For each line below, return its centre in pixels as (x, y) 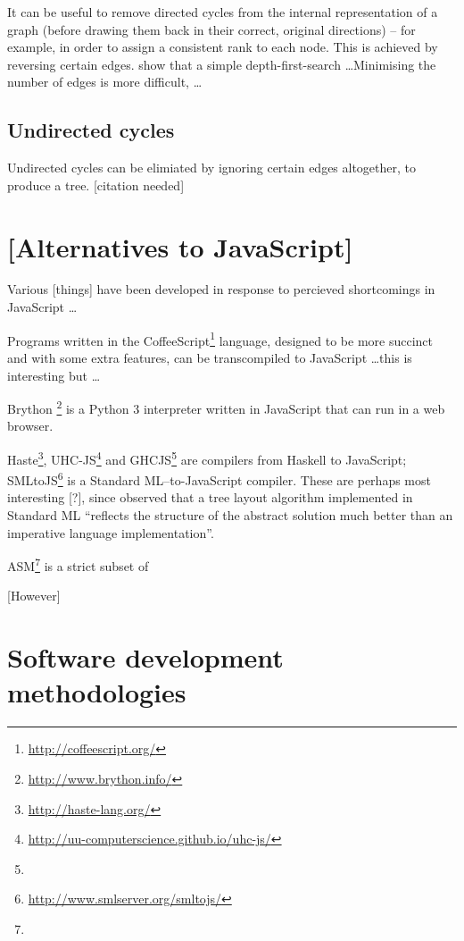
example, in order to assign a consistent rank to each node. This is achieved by (223, 47)
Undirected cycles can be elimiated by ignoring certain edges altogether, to (212, 168)
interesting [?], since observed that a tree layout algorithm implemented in (210, 497)
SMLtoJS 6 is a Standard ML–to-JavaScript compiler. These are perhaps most (219, 479)
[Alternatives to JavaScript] (180, 246)
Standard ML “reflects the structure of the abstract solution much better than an (230, 515)
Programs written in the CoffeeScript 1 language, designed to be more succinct (220, 339)
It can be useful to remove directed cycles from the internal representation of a (223, 12)
